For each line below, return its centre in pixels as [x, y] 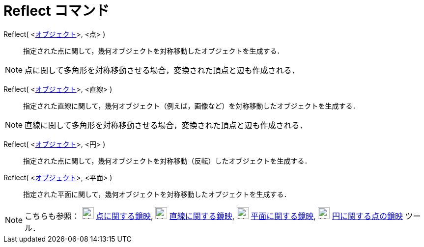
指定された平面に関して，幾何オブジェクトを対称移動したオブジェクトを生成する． [157, 194]
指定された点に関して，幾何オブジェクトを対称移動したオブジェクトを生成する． [154, 51]
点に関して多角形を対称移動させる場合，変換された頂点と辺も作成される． [162, 70]
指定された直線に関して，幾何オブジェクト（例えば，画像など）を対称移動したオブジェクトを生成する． [191, 106]
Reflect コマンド [57, 11]
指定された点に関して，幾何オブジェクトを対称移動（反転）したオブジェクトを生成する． [167, 161]
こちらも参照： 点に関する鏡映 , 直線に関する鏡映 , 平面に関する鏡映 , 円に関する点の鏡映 [214, 216]
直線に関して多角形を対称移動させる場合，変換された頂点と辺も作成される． [166, 125]
